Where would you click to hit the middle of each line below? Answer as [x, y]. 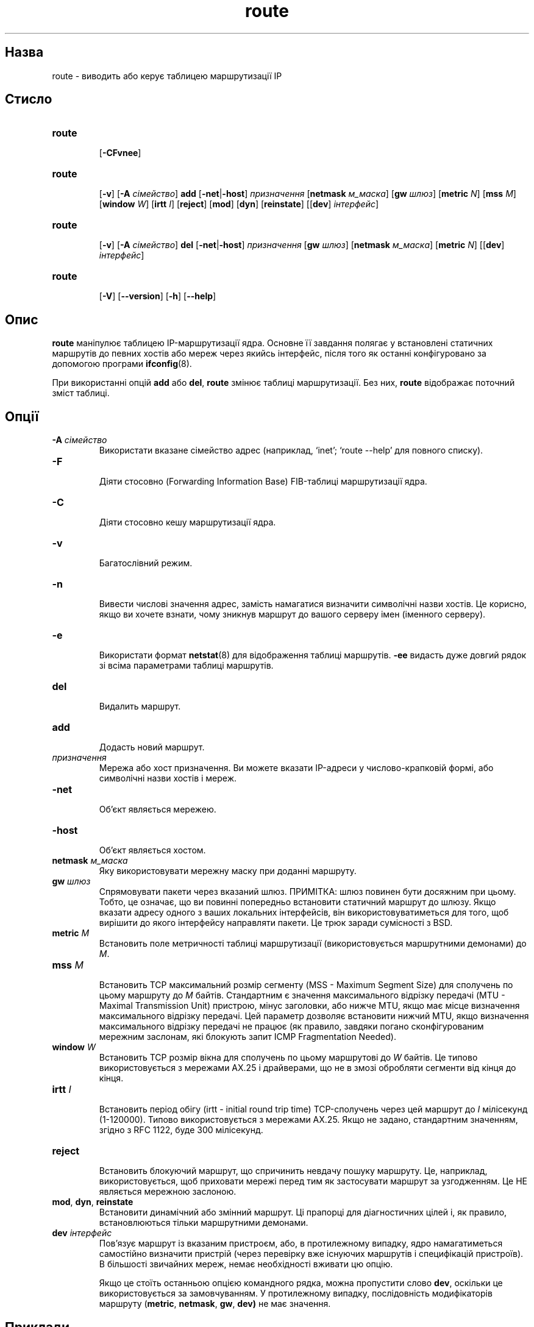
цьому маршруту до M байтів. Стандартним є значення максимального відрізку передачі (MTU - [302, 995]
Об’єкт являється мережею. [158, 809]
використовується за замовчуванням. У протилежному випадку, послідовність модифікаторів [296, 1293]
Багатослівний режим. [146, 563]
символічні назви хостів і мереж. [168, 778]
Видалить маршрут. [140, 706]
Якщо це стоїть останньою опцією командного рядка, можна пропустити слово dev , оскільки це [301, 1283]
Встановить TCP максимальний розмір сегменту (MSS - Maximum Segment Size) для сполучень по [306, 985]
